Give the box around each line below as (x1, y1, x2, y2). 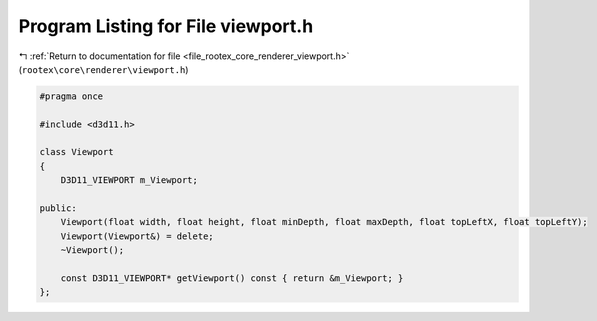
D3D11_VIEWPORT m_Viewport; (60, 175, 199, 186)
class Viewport (39, 146, 114, 158)
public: (39, 203, 77, 214)
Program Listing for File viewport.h (18, 15, 314, 37)
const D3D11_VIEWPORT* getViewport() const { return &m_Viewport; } (60, 273, 404, 284)
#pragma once (39, 90, 104, 102)
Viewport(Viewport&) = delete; (60, 230, 214, 242)
